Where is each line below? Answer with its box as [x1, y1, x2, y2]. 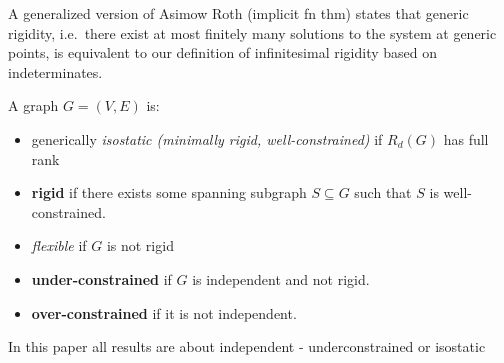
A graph [8, 95, 59, 116]
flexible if [31, 235, 87, 256]
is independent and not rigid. [192, 268, 370, 289]
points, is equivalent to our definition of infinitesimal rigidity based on [8, 42, 438, 63]
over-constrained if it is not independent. [31, 302, 297, 323]
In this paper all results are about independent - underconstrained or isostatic [8, 336, 486, 357]
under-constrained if [31, 268, 172, 289]
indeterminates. [8, 61, 103, 82]
